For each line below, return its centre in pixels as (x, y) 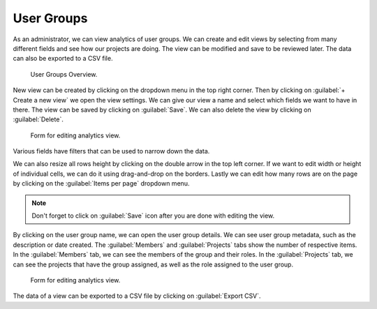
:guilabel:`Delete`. (38, 119)
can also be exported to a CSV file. (63, 59)
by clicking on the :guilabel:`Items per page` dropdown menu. (101, 183)
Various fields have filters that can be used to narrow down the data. (111, 151)
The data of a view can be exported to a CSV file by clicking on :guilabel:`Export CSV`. (137, 296)
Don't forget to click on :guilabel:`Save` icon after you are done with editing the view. (153, 216)
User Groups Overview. (64, 74)
